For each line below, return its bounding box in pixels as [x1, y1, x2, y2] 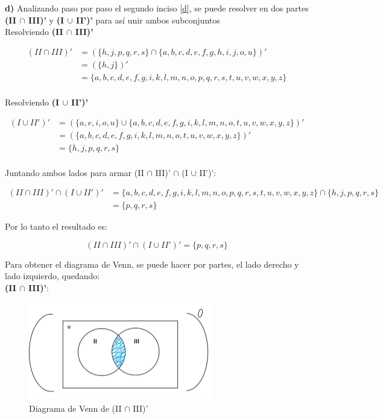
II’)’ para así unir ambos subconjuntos [76, 13, 220, 26]
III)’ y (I [28, 13, 65, 26]
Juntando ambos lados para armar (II [5, 166, 144, 178]
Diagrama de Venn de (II [29, 402, 122, 414]
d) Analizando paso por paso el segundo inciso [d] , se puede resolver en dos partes [5, 2, 309, 14]
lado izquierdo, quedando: [5, 269, 100, 282]
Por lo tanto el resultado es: [5, 220, 107, 233]
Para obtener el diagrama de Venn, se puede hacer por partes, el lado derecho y [5, 257, 299, 270]
